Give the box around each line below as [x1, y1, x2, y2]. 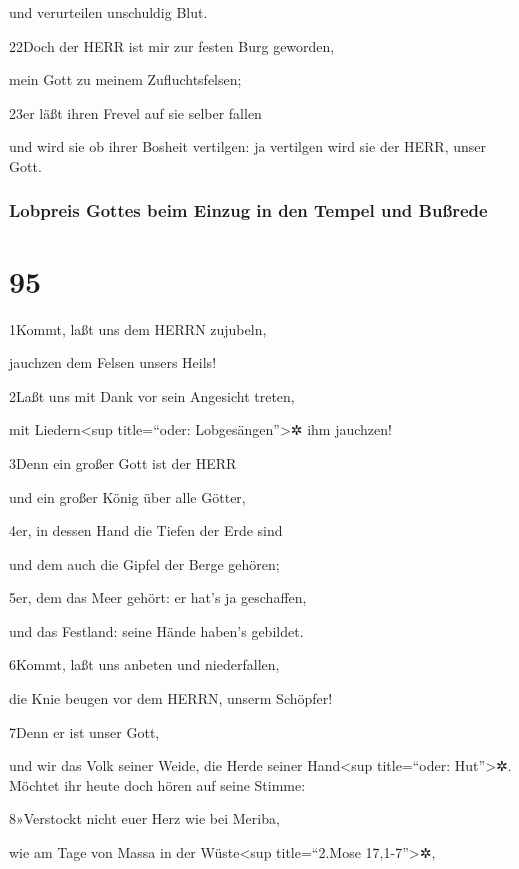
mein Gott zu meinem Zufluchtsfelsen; [9, 69, 242, 90]
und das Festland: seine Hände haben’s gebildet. [9, 620, 304, 641]
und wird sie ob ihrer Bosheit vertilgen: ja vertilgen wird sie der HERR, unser [9, 136, 487, 157]
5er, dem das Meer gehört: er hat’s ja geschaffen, [9, 587, 307, 608]
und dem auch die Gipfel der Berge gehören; [9, 553, 280, 574]
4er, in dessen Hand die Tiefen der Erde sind [9, 520, 283, 541]
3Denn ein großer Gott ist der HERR [9, 452, 237, 473]
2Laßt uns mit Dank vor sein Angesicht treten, [9, 385, 295, 406]
